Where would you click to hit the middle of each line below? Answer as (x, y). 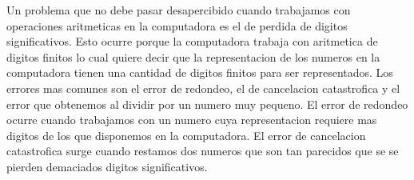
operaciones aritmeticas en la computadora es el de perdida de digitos (177, 25)
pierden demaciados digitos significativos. (107, 166)
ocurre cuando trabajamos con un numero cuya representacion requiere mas (192, 120)
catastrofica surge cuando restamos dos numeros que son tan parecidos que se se (203, 151)
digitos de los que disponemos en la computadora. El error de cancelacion (186, 135)
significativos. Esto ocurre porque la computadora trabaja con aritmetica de (192, 41)
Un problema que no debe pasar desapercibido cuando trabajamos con (179, 10)
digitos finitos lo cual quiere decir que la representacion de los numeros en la (193, 56)
